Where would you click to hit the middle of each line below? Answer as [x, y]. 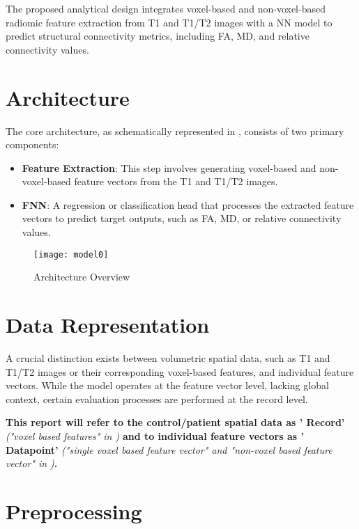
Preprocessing [74, 511]
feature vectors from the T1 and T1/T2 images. [176, 181]
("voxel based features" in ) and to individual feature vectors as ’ [155, 436]
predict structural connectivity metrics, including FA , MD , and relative [158, 36]
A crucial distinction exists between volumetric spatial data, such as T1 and [168, 358]
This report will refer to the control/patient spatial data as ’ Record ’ [175, 422]
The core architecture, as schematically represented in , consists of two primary [175, 131]
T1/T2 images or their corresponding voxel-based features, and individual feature [180, 371]
